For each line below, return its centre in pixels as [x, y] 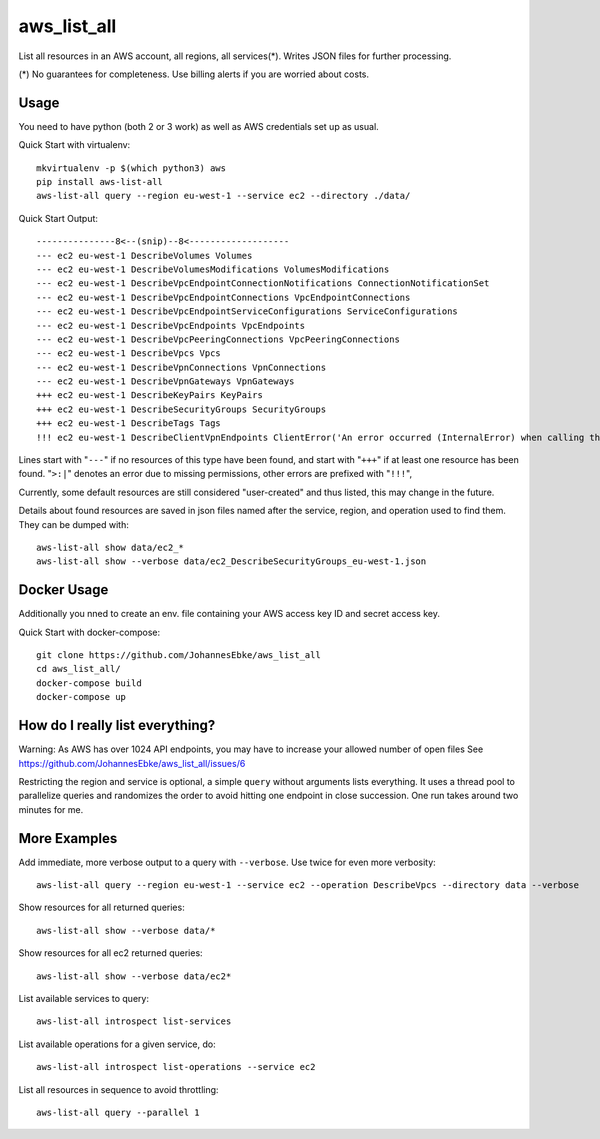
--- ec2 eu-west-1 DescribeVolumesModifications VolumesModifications [213, 269]
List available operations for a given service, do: [117, 1044]
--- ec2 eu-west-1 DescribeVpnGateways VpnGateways [165, 381]
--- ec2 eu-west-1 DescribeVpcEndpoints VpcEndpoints [170, 325]
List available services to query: [84, 998]
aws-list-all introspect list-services [134, 1021]
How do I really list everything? [117, 725]
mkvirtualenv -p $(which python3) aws [131, 168]
